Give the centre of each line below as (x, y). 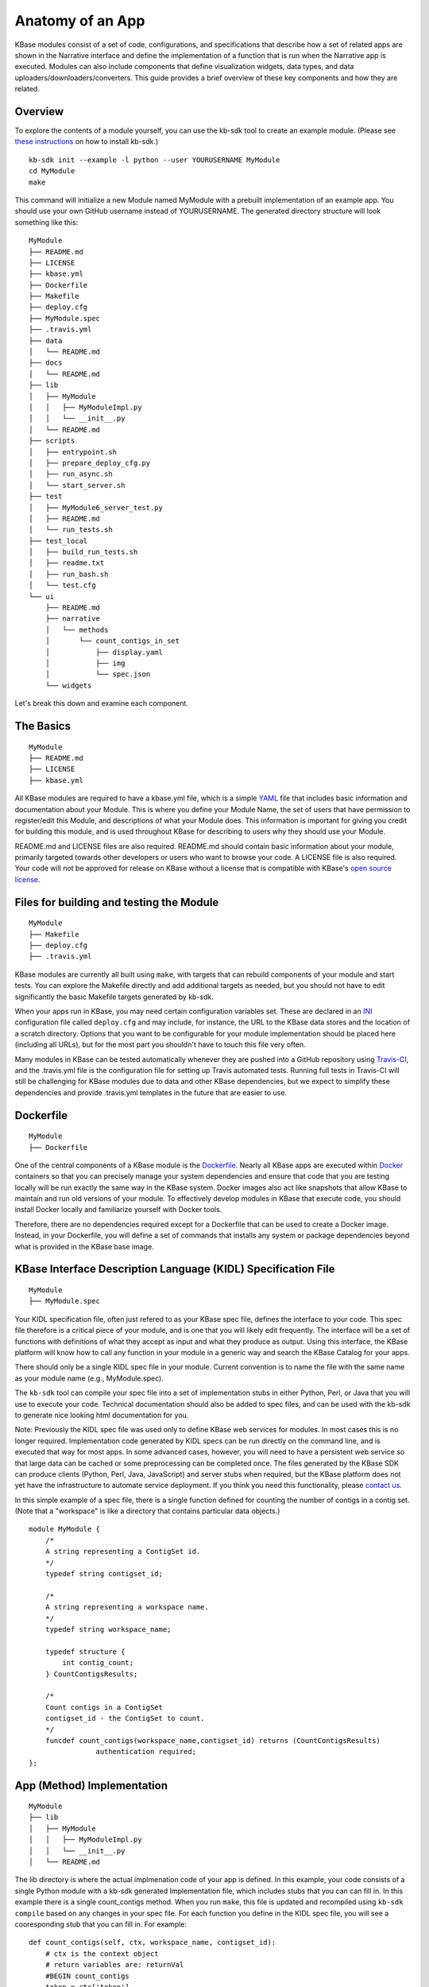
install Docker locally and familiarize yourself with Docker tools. (118, 1210)
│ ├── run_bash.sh (69, 574)
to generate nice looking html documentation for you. (102, 1415)
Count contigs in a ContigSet (104, 1707)
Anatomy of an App (80, 21)
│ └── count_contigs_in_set (112, 641)
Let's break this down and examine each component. (101, 703)
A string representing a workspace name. (127, 1607)
